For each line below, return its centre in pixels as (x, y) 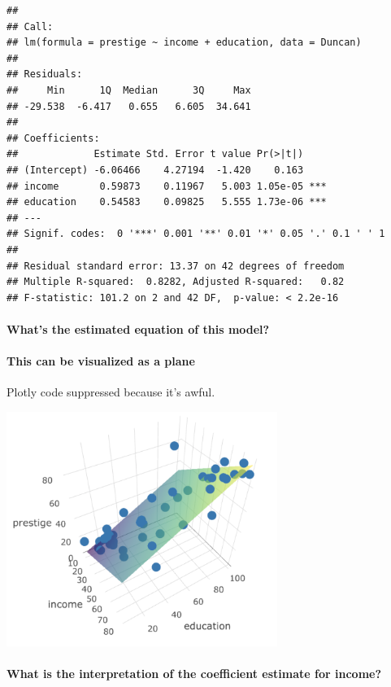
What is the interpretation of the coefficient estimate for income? (194, 674)
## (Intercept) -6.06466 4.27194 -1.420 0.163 (155, 170)
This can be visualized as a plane (101, 361)
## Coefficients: (53, 138)
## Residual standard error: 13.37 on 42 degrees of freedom (176, 266)
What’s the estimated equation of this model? (138, 328)
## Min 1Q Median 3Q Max (129, 90)
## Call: (30, 26)
